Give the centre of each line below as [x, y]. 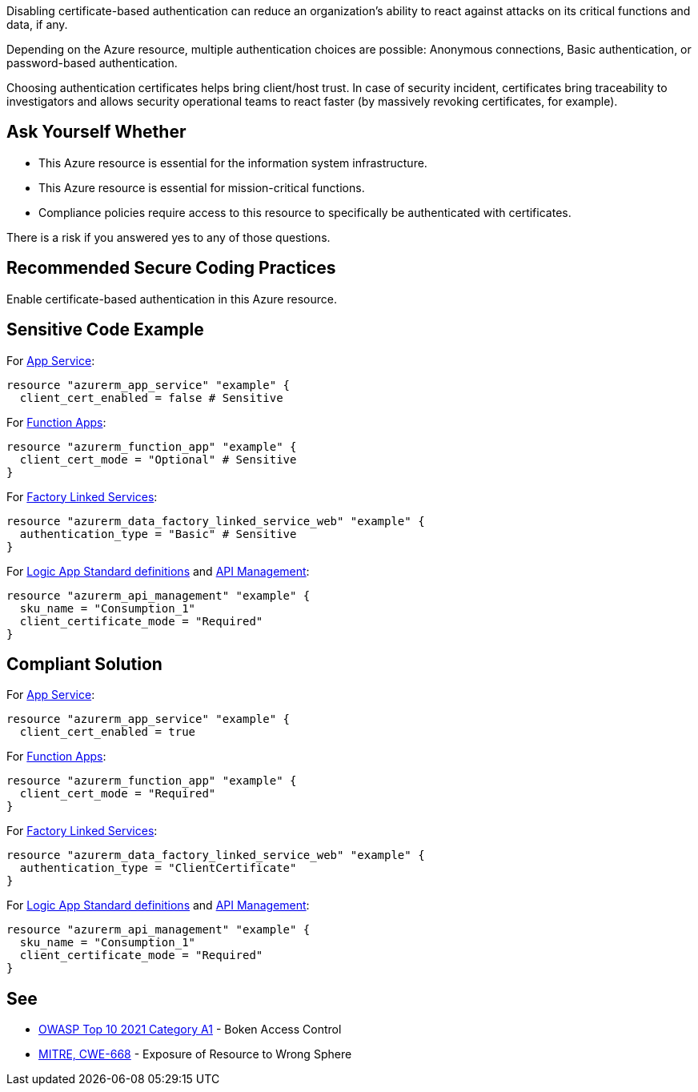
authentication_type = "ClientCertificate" [158, 868]
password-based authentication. [92, 63]
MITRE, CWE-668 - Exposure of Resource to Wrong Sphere [195, 1054]
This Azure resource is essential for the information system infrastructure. [233, 163]
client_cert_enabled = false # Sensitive [151, 397]
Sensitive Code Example [105, 330]
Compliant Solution [84, 664]
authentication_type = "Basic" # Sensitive [158, 534]
